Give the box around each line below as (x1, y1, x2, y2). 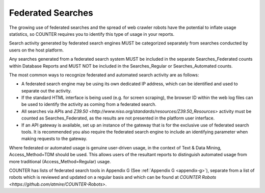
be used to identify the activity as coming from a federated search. (21, 101, 157, 107)
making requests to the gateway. (21, 136, 88, 142)
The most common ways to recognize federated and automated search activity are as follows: (9, 72, 199, 78)
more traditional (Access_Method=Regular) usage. (9, 158, 111, 164)
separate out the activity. (21, 88, 72, 94)
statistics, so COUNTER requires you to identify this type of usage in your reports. (9, 31, 175, 37)
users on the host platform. (9, 47, 64, 53)
